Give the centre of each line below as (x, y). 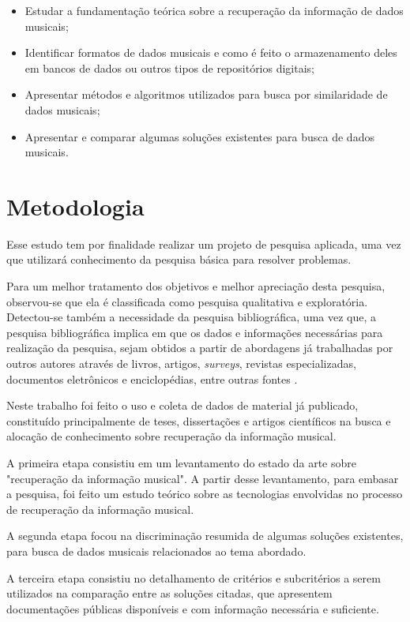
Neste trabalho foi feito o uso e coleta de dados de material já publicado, (182, 405)
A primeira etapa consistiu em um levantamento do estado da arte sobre (181, 463)
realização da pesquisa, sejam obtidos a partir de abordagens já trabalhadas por (200, 348)
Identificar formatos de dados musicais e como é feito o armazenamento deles (211, 52)
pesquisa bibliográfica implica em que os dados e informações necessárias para (195, 332)
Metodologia (75, 206)
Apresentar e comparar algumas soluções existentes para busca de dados (199, 136)
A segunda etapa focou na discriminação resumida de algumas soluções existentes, (205, 536)
